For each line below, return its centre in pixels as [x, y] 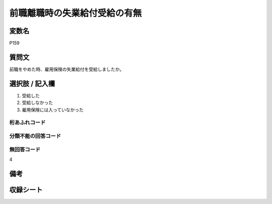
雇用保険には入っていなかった [53, 110]
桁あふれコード [27, 123]
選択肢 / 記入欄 [32, 84]
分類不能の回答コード [35, 136]
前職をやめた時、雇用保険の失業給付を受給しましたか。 [67, 69]
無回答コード [25, 149]
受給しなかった [37, 103]
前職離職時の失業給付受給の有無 [76, 13]
